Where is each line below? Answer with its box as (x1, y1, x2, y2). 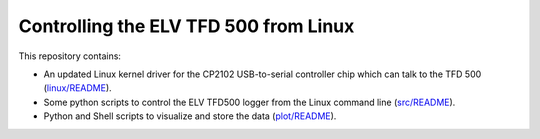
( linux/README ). (43, 82, 112, 94)
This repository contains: (18, 50, 122, 62)
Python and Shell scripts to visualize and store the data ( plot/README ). (43, 110, 337, 122)
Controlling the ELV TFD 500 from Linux (18, 15, 355, 37)
